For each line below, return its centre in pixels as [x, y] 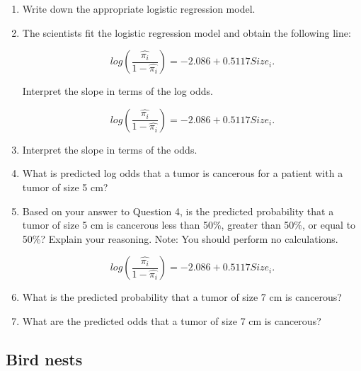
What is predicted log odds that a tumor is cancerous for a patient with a [183, 173]
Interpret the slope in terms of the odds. [110, 149]
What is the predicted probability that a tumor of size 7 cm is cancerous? [182, 297]
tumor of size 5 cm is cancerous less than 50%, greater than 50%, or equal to [189, 225]
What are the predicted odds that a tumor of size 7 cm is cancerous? [172, 320]
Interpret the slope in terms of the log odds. [118, 91]
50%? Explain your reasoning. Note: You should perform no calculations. [180, 238]
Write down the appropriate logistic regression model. [139, 8]
